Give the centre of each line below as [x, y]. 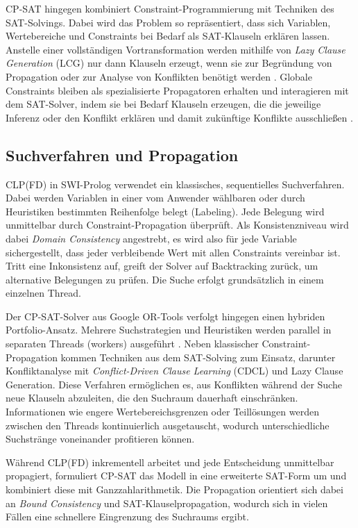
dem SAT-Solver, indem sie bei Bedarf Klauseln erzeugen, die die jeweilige [163, 104]
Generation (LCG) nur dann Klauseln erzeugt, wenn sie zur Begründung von [169, 63]
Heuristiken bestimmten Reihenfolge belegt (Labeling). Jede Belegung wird [165, 211]
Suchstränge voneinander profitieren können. [100, 439]
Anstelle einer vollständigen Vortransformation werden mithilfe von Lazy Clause [176, 49]
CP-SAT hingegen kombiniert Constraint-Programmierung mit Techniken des [170, 8]
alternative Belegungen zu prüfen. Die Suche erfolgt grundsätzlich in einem [165, 279]
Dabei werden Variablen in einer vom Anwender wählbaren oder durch [155, 198]
